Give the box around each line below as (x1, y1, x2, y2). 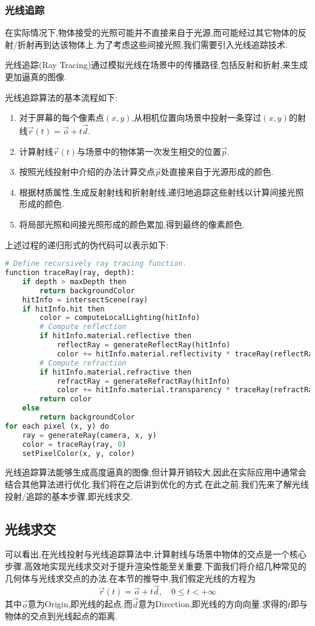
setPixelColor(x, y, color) (22, 449, 135, 458)
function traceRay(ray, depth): (5, 268, 135, 277)
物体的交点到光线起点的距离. (5, 610, 118, 622)
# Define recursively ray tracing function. (5, 259, 187, 268)
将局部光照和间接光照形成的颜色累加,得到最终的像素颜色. (19, 217, 245, 230)
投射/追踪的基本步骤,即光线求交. (5, 489, 133, 502)
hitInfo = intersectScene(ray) (22, 295, 148, 304)
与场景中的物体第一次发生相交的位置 (77, 145, 222, 157)
